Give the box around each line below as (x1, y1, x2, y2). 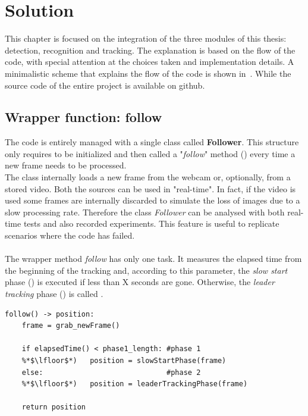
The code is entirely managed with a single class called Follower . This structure (5, 136, 299, 148)
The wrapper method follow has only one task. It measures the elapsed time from (5, 252, 302, 265)
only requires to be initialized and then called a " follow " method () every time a (5, 147, 296, 159)
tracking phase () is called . (5, 287, 103, 300)
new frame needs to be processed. (5, 159, 127, 171)
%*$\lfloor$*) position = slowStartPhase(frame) (21, 356, 227, 365)
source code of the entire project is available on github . (5, 79, 205, 91)
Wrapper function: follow (5, 108, 162, 126)
